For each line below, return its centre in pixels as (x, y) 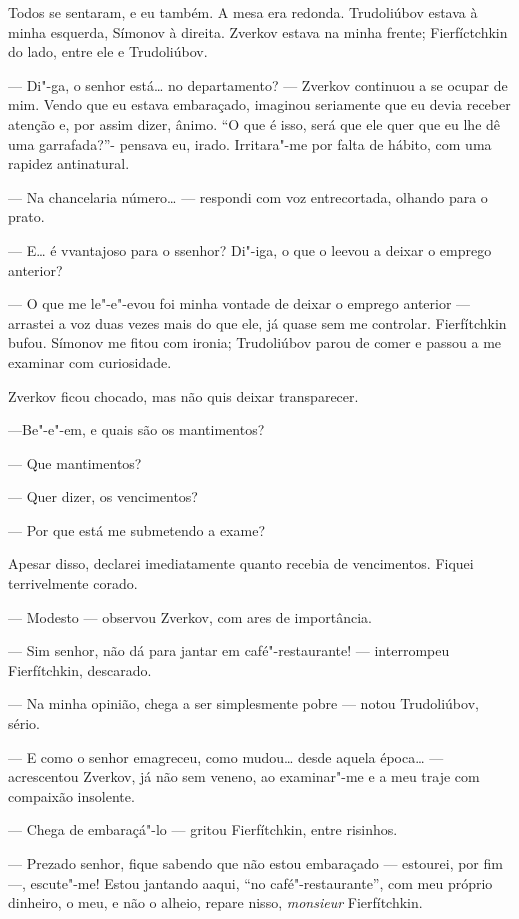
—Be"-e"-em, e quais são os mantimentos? (136, 429)
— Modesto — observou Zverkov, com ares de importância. (190, 616)
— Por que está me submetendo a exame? (136, 529)
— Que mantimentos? (75, 462)
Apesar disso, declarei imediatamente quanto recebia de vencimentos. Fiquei (241, 563)
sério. (24, 723)
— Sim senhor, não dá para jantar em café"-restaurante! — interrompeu (229, 650)
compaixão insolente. (71, 795)
